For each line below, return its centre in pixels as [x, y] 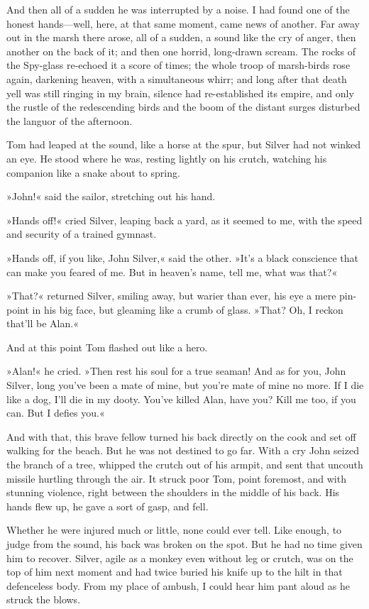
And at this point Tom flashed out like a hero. [107, 347]
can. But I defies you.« [56, 413]
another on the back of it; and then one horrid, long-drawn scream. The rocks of [181, 51]
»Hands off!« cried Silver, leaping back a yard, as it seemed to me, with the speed [184, 220]
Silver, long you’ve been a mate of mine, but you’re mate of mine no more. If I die [185, 385]
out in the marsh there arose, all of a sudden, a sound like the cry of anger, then [181, 37]
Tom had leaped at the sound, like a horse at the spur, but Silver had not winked [183, 144]
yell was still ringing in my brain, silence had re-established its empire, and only [180, 93]
